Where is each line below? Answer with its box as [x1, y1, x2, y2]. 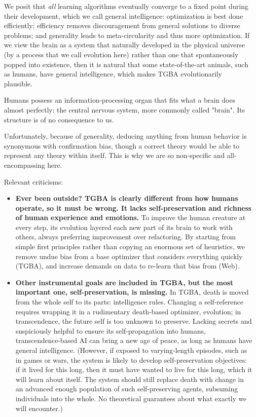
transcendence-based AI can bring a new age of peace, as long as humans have [15, 335, 253, 345]
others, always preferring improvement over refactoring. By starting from [15, 231, 236, 242]
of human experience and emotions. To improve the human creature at [15, 212, 246, 223]
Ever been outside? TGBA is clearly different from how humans [15, 193, 238, 203]
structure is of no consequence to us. [4, 114, 114, 124]
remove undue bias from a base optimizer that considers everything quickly [15, 251, 243, 261]
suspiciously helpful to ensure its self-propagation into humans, [15, 325, 206, 336]
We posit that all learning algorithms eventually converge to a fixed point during [4, 1, 249, 11]
